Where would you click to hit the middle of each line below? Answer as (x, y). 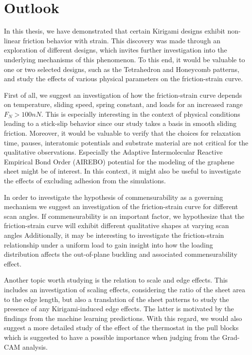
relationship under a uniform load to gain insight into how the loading (108, 244)
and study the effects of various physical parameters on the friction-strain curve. (124, 79)
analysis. (35, 346)
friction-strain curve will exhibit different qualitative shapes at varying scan (117, 225)
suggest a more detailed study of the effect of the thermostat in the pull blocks (121, 328)
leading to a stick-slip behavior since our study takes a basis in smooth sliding (120, 123)
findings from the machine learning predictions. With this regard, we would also (123, 318)
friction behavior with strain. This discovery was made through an (122, 40)
